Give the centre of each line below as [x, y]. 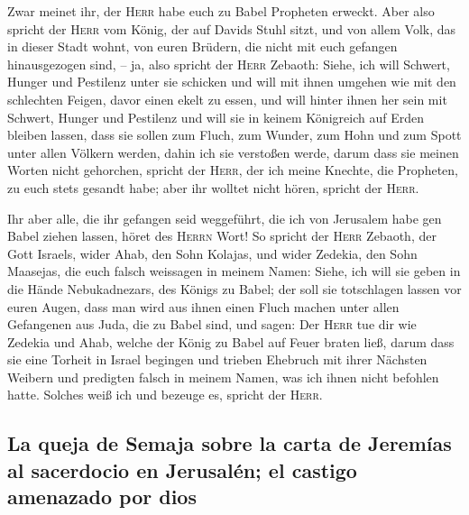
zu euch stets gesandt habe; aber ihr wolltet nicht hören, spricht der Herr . [213, 187]
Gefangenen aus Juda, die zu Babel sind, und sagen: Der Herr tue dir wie [212, 324]
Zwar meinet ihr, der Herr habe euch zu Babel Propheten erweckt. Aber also [221, 11]
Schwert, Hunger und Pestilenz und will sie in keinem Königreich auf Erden [216, 117]
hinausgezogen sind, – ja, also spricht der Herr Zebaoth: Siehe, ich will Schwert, [229, 64]
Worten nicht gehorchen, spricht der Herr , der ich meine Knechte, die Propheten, [233, 170]
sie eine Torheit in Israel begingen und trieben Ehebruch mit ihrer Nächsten [217, 359]
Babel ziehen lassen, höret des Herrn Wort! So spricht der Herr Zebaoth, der [222, 236]
